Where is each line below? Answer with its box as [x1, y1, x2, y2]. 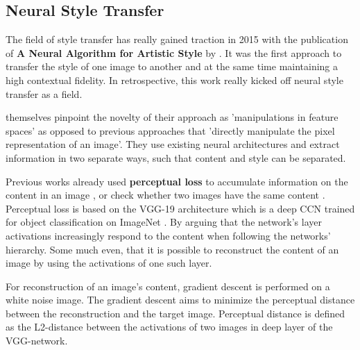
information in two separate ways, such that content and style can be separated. [6, 150, 346, 165]
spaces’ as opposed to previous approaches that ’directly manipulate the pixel [6, 123, 335, 137]
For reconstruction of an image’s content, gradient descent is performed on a [6, 278, 330, 293]
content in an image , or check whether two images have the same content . [6, 187, 325, 202]
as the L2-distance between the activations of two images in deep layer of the [6, 319, 333, 334]
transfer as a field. [6, 86, 83, 101]
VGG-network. [6, 333, 68, 348]
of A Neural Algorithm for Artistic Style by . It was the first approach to [6, 45, 342, 60]
